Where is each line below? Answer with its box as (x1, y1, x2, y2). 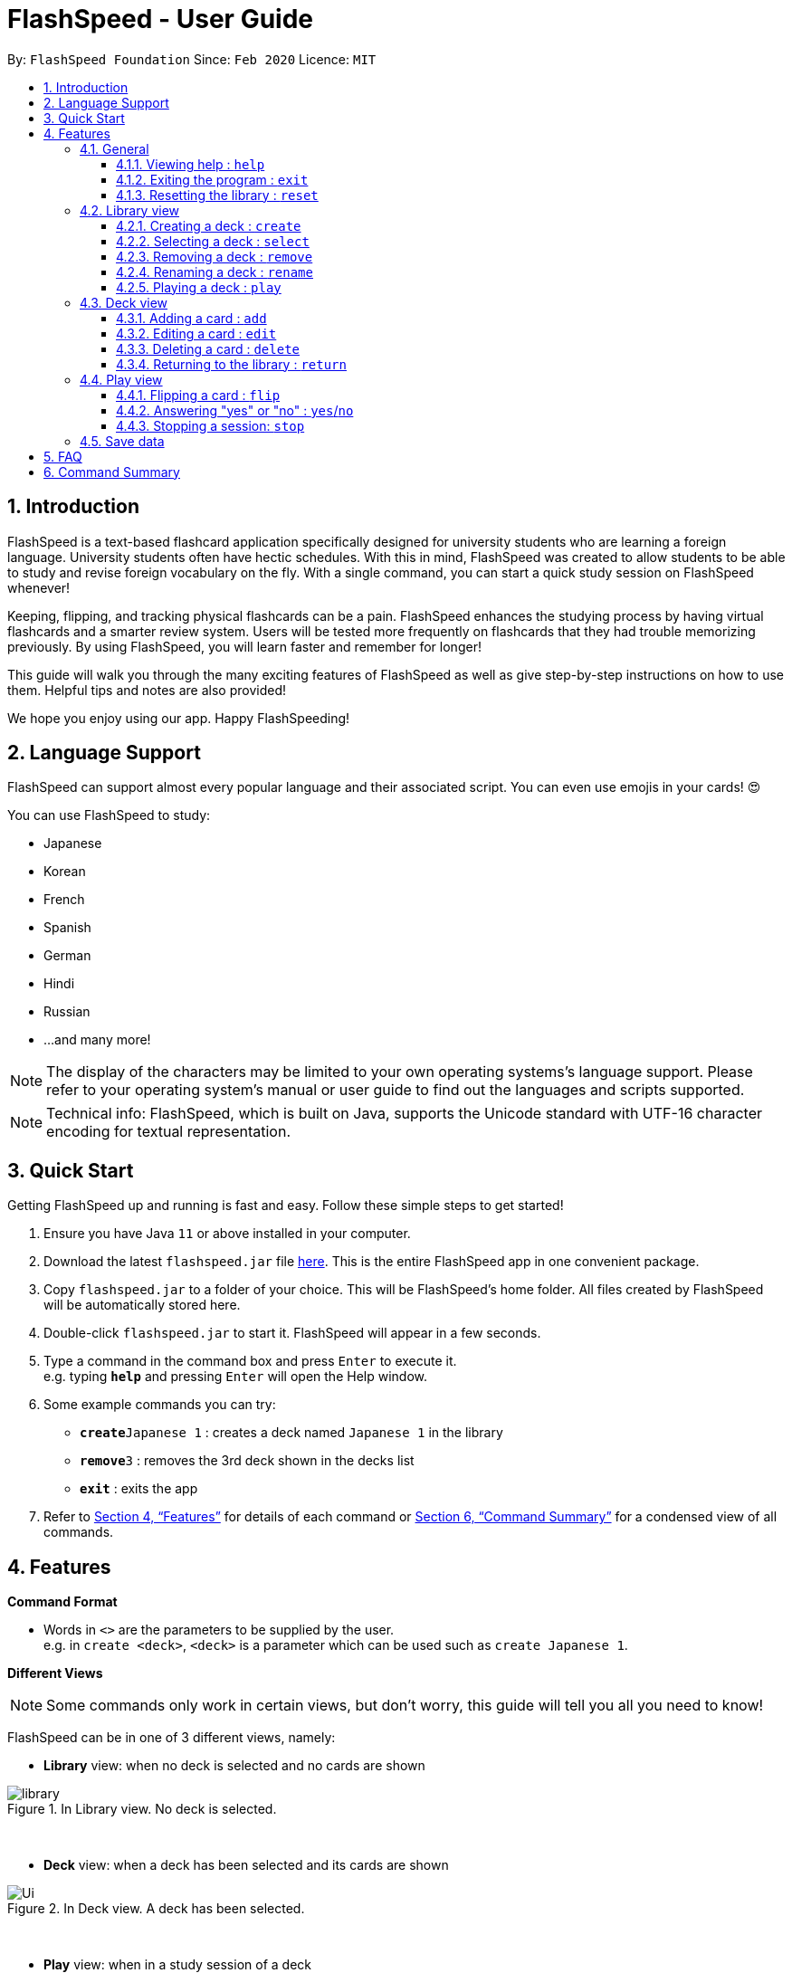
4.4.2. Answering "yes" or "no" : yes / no (116, 402, 354, 418)
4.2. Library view (80, 202, 180, 218)
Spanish (43, 920, 91, 936)
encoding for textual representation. (46, 1122, 291, 1141)
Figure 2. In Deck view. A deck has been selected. (7, 1901, 305, 1917)
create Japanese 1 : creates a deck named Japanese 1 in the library (80, 1425, 503, 1441)
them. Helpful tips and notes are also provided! (7, 681, 286, 698)
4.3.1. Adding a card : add (116, 310, 267, 326)
